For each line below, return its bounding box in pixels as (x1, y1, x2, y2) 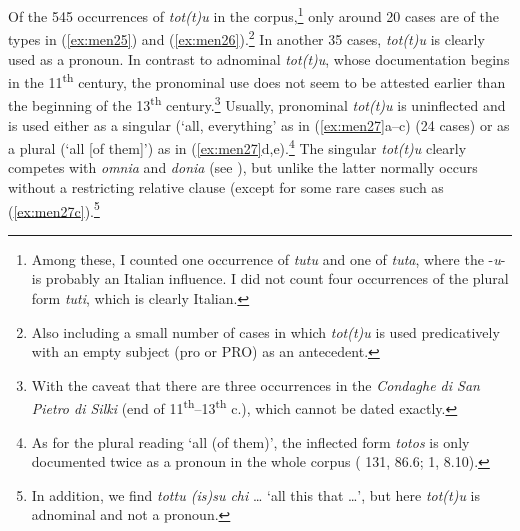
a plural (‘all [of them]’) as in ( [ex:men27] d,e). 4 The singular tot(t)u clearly (8, 135, 467, 158)
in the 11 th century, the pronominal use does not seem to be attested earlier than (8, 69, 506, 92)
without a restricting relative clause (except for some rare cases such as (8, 177, 444, 198)
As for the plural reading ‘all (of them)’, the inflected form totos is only (31, 431, 470, 452)
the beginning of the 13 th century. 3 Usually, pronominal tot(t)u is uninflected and (8, 92, 506, 115)
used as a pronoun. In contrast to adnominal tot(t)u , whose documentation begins (8, 48, 510, 69)
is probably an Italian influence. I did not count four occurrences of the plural (31, 268, 509, 289)
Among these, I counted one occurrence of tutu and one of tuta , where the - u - (31, 248, 506, 269)
